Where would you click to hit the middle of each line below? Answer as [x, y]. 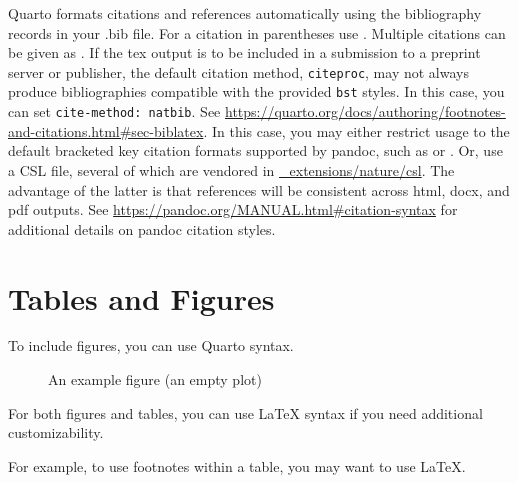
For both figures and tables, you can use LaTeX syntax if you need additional [245, 412]
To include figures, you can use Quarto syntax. [151, 345]
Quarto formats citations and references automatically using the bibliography [245, 13]
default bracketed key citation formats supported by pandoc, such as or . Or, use [255, 150]
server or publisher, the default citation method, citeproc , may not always [238, 71]
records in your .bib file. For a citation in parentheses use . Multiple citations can [257, 32]
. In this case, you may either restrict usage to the [356, 130]
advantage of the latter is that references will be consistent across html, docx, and [259, 189]
